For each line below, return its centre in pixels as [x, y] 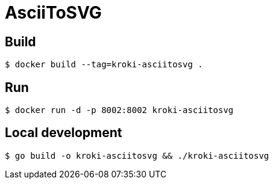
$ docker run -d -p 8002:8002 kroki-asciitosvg [119, 110]
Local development [64, 133]
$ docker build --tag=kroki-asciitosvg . [104, 65]
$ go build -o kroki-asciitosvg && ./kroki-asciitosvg [137, 155]
